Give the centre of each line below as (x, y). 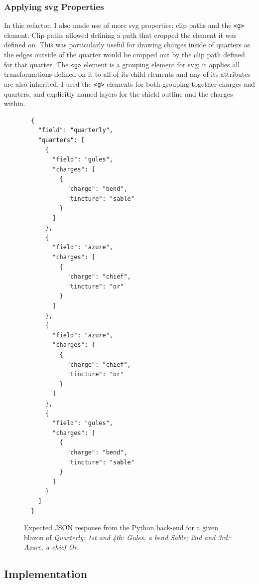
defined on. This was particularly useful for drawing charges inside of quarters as (127, 45)
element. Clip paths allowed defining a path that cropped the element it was (120, 35)
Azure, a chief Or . (52, 547)
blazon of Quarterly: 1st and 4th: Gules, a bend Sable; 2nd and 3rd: (127, 537)
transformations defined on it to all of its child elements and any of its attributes (127, 74)
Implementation (46, 574)
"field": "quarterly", (75, 130)
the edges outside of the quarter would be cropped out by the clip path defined (125, 55)
